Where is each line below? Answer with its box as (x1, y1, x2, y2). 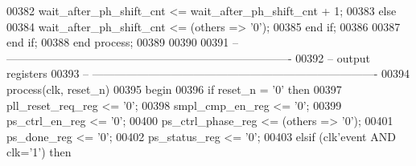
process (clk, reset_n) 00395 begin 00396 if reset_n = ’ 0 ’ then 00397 (6, 80, 342, 97)
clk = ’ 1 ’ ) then (6, 144, 72, 160)
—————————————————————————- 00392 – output (6, 49, 370, 66)
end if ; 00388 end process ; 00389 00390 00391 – (6, 34, 239, 51)
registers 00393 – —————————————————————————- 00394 (6, 65, 410, 82)
